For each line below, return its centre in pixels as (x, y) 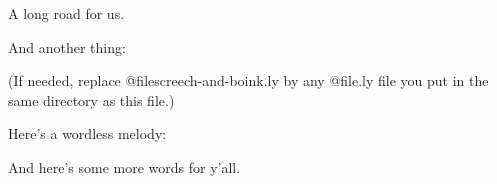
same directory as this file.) (91, 99)
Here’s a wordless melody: (87, 133)
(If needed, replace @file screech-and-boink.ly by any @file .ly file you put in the (248, 80)
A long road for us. (66, 13)
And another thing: (67, 46)
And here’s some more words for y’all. (124, 166)
